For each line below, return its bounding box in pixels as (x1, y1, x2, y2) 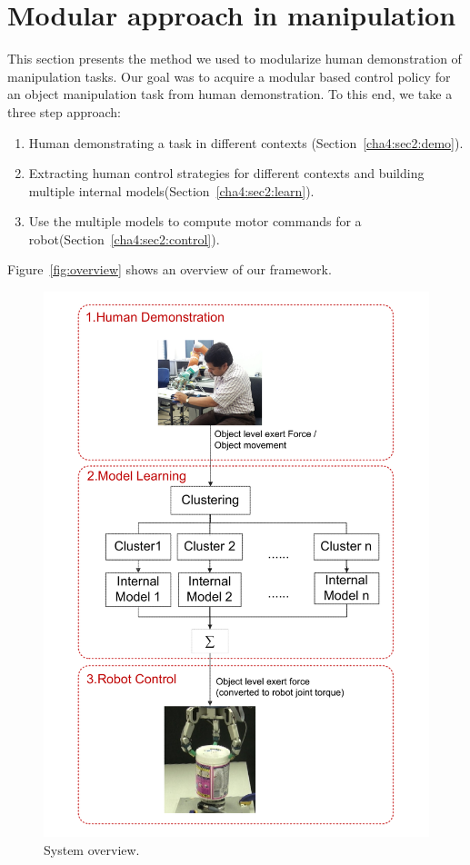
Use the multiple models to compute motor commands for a (28, 212, 362, 231)
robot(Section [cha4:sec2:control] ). (28, 229, 220, 248)
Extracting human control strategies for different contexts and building (28, 164, 425, 183)
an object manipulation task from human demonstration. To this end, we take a (7, 85, 453, 104)
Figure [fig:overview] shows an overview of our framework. (7, 260, 332, 279)
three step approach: (7, 102, 121, 121)
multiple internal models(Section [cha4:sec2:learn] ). (28, 181, 315, 200)
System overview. (44, 840, 140, 859)
